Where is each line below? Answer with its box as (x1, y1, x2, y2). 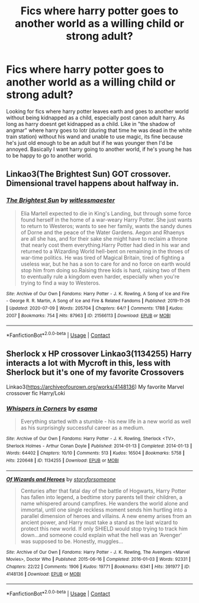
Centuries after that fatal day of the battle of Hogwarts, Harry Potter (20, 487, 187, 494)
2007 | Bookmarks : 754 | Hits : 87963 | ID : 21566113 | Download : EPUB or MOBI (6, 312, 171, 318)
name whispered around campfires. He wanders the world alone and (20, 500, 188, 507)
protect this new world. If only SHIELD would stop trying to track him (20, 525, 188, 532)
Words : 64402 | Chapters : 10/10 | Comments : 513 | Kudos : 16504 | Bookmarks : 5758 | (6, 450, 185, 456)
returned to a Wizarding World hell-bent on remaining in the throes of (20, 248, 190, 255)
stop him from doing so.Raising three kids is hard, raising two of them (20, 266, 191, 274)
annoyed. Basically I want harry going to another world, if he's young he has (6, 146, 192, 153)
